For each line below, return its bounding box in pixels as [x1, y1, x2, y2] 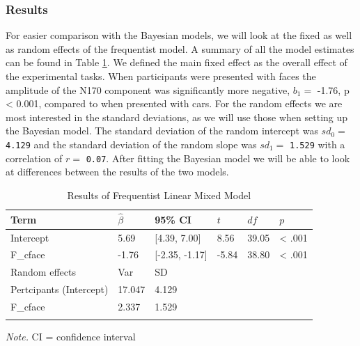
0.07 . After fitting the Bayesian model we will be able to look [86, 150, 350, 165]
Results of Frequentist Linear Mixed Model [67, 187, 251, 202]
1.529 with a [290, 136, 345, 151]
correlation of [6, 150, 63, 165]
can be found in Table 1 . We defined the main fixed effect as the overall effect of [6, 55, 347, 70]
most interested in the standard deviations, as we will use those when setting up [6, 109, 348, 124]
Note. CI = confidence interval [6, 329, 136, 344]
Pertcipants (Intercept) [10, 282, 109, 297]
